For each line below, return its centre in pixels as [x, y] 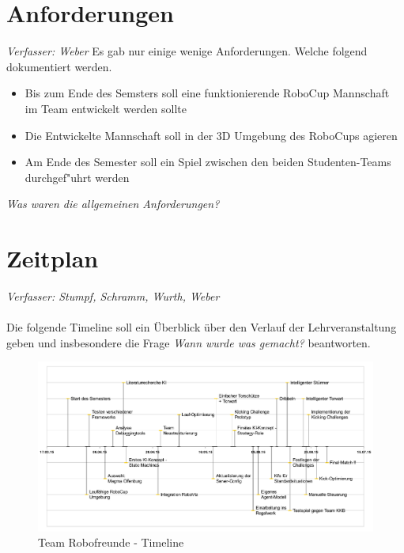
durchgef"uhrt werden [77, 177]
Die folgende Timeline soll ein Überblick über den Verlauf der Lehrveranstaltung [202, 327]
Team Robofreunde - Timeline [111, 542]
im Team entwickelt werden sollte [106, 108]
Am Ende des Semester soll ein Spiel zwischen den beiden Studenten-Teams [208, 162]
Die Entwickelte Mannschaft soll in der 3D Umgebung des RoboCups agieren [211, 135]
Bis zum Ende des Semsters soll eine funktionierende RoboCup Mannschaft [207, 93]
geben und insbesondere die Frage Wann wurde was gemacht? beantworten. [189, 342]
